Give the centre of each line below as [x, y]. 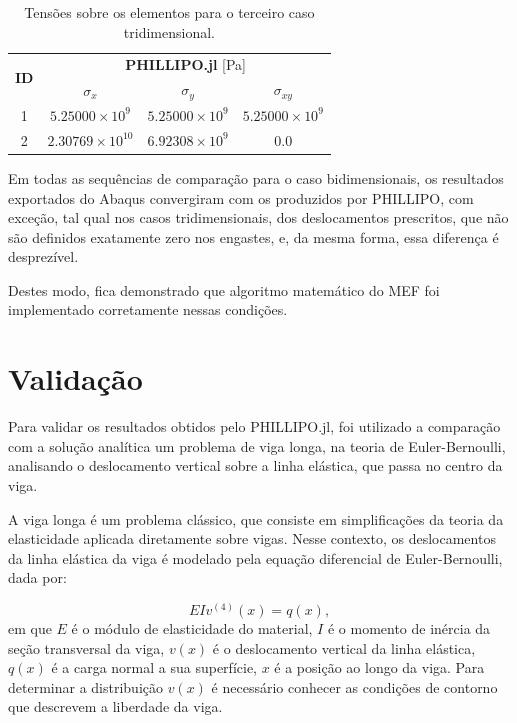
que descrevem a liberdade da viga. [115, 706]
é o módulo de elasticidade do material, [192, 627]
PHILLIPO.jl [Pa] [185, 64]
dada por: [37, 577]
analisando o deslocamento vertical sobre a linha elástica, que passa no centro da [255, 465]
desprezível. [43, 256]
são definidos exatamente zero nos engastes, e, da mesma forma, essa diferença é [253, 236]
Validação [75, 378]
